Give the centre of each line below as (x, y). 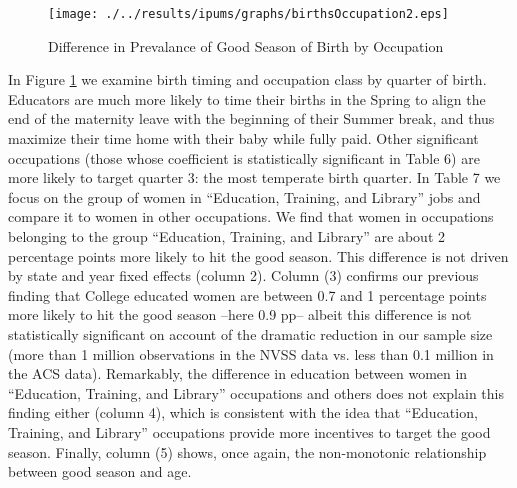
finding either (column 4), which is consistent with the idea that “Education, (243, 412)
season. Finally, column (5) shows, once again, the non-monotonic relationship (247, 451)
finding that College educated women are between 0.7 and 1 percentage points (247, 294)
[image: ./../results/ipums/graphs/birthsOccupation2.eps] (248, 14)
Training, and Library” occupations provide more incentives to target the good (249, 431)
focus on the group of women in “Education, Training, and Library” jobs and (244, 196)
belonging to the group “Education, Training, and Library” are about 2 (227, 236)
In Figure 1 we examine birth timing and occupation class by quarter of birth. (247, 79)
